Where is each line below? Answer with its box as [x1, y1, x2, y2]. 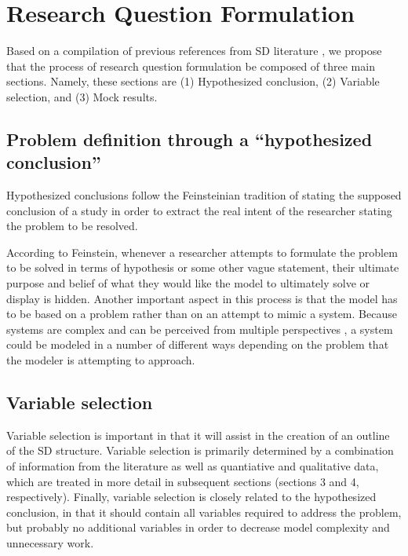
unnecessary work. [6, 534, 94, 551]
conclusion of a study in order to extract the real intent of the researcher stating [6, 202, 392, 218]
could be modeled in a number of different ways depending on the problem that [6, 336, 389, 353]
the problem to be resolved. [6, 218, 138, 234]
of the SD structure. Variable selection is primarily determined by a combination [6, 442, 394, 459]
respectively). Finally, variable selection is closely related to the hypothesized [6, 488, 377, 505]
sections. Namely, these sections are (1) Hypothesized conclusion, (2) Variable [6, 73, 380, 90]
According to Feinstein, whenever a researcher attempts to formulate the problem [6, 243, 398, 260]
